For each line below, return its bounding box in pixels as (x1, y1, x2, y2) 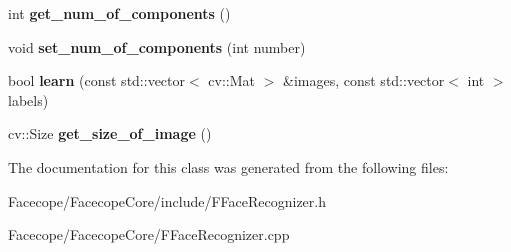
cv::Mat (208, 70, 256, 91)
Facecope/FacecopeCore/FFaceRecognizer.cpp (8, 224, 290, 245)
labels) (8, 89, 49, 110)
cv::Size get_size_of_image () (8, 123, 212, 144)
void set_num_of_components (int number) (8, 36, 306, 57)
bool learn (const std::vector (8, 70, 186, 91)
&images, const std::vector (283, 70, 445, 91)
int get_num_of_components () (8, 3, 231, 23)
